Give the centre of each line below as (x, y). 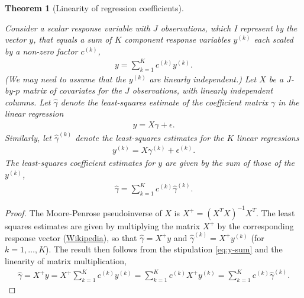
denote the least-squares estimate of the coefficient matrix (164, 102)
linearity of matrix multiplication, (66, 261)
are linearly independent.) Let (203, 78)
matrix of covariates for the (72, 90)
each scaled (274, 39)
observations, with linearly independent (203, 90)
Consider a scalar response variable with (77, 28)
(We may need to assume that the (65, 78)
